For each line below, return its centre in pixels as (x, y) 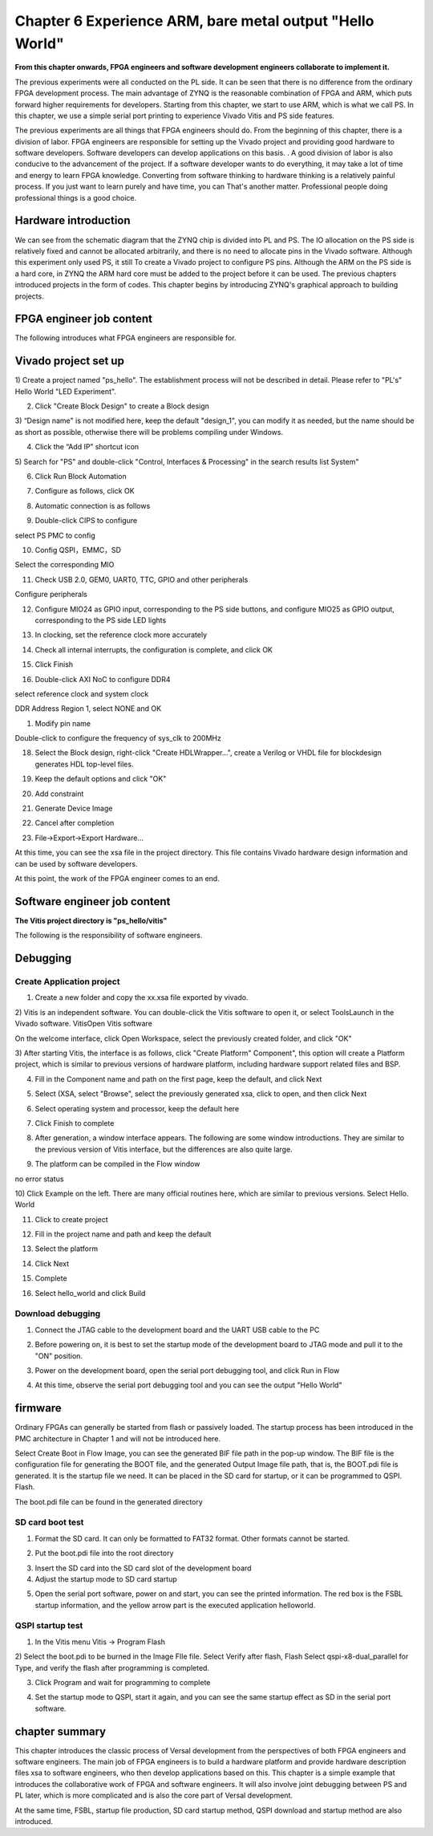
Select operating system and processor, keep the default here (137, 1108)
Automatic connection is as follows (93, 506)
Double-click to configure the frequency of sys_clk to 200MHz (118, 738)
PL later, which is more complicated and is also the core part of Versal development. (154, 1795)
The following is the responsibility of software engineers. (109, 936)
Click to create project (71, 1219)
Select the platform (67, 1249)
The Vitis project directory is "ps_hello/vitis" (91, 920)
